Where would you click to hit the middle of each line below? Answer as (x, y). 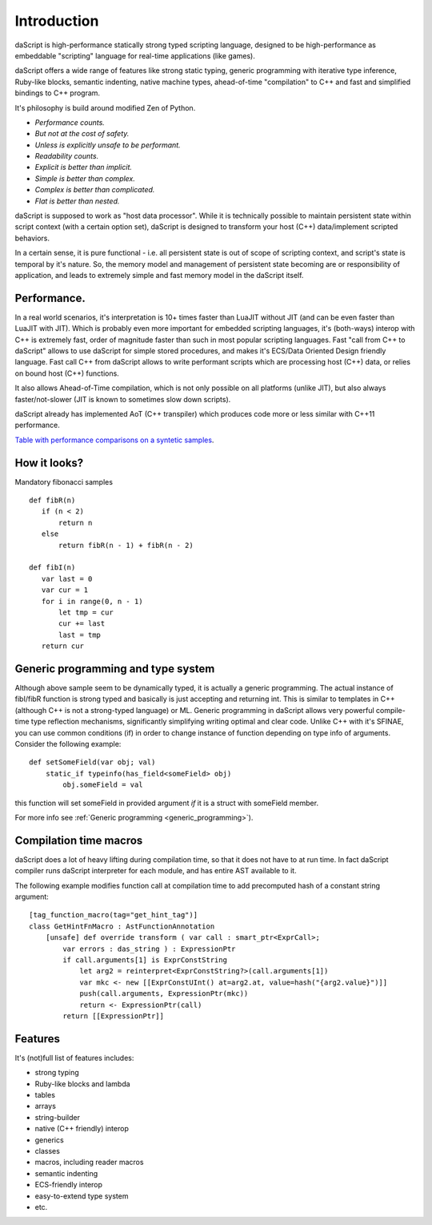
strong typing (57, 1073)
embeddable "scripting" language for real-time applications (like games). (135, 55)
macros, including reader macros (89, 1163)
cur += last (82, 624)
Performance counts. (70, 122)
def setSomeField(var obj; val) (92, 762)
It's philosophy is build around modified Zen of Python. (105, 107)
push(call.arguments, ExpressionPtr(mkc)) (164, 994)
